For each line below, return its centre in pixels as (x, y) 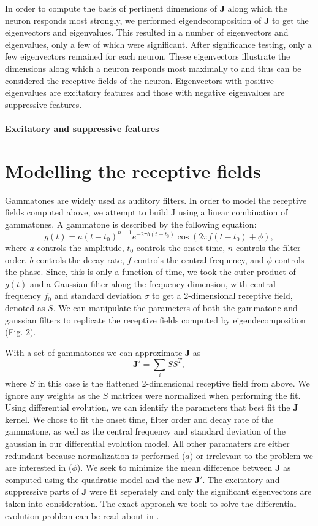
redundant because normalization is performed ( (95, 455)
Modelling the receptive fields (133, 170)
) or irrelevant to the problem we (251, 455)
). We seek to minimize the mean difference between (175, 467)
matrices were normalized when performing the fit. (206, 395)
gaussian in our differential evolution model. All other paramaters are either (147, 443)
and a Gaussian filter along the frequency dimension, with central (153, 283)
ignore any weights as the (52, 395)
